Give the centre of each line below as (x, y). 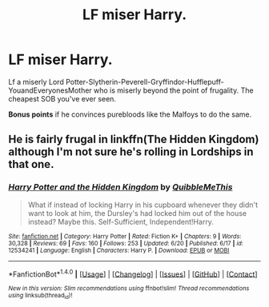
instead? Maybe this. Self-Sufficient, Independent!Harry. (121, 221)
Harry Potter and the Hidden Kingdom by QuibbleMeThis (120, 187)
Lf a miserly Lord (36, 82)
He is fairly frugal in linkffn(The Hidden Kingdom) (134, 140)
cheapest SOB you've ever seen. (62, 98)
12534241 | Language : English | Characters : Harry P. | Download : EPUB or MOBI (119, 250)
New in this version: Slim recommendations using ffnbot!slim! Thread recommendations (129, 289)
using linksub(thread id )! (40, 296)
